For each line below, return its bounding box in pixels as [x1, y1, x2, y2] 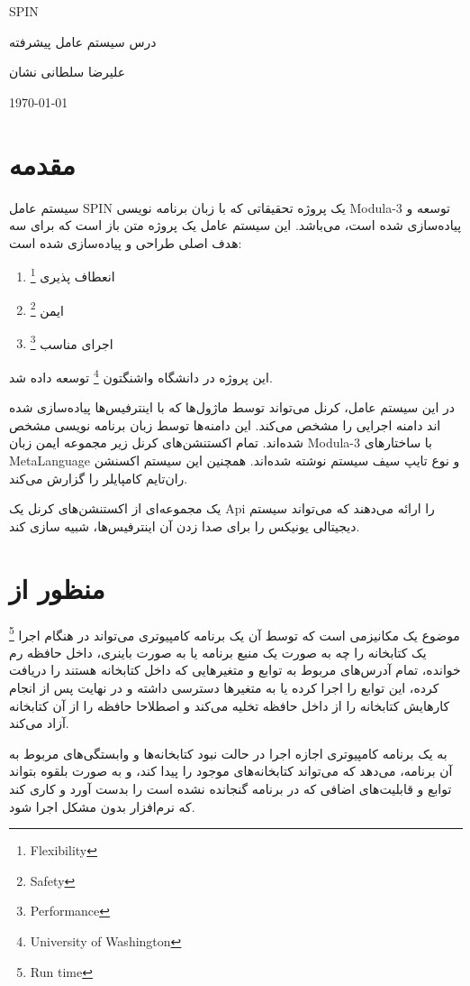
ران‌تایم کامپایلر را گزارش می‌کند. [9, 468, 188, 487]
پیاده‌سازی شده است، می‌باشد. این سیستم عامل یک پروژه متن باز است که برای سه [9, 216, 462, 235]
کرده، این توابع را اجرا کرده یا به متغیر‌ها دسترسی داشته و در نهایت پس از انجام [9, 678, 439, 696]
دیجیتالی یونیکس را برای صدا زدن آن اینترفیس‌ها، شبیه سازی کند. [9, 516, 360, 535]
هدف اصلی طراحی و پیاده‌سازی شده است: [9, 233, 242, 252]
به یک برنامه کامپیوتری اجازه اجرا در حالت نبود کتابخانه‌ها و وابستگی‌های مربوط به [9, 743, 447, 762]
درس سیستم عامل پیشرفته [9, 32, 157, 51]
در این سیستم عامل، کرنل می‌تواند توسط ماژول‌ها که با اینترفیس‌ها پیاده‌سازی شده [9, 398, 455, 417]
